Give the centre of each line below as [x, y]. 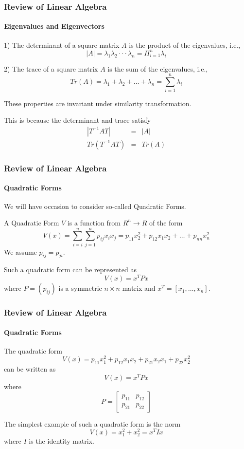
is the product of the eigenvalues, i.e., [185, 45]
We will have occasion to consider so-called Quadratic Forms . [95, 206]
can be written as [30, 369]
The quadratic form [33, 350]
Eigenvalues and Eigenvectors [54, 26]
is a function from [94, 222]
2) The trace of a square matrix [51, 68]
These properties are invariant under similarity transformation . [98, 103]
